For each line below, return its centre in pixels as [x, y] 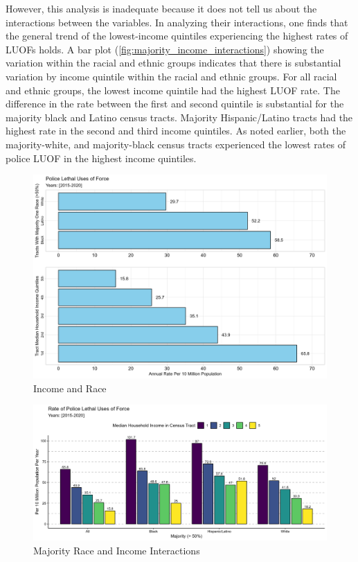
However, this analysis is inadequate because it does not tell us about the [161, 8]
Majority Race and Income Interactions [117, 550]
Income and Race [70, 388]
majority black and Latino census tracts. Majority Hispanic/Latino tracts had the [179, 117]
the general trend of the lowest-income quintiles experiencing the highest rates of [177, 36]
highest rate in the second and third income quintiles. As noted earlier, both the [176, 131]
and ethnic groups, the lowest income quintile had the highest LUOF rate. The [173, 90]
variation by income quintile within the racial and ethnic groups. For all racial [171, 76]
